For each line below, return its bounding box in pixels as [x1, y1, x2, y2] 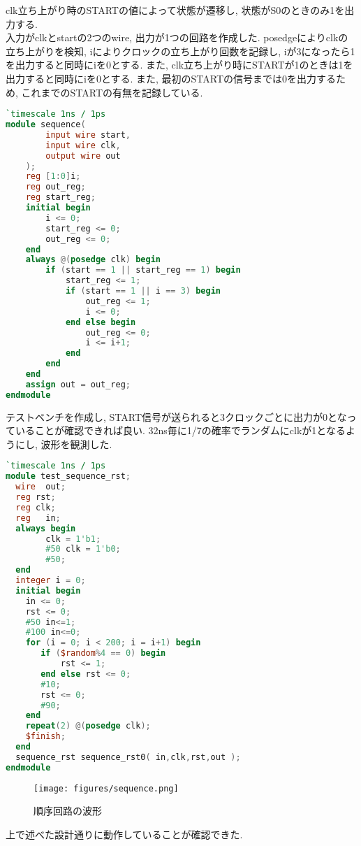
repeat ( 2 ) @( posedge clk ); [25, 721, 151, 731]
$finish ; [25, 731, 66, 742]
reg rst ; [15, 492, 56, 503]
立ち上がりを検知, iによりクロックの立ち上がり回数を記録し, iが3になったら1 [6, 43, 355, 58]
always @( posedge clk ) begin [25, 254, 161, 265]
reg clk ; [15, 502, 56, 512]
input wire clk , [45, 140, 121, 150]
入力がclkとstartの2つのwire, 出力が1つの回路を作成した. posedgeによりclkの [6, 30, 348, 45]
